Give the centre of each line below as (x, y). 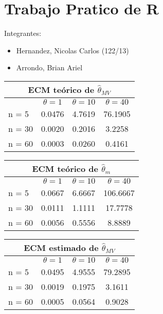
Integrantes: (23, 33)
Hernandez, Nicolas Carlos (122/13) (73, 50)
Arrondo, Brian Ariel (49, 67)
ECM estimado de (61, 247)
